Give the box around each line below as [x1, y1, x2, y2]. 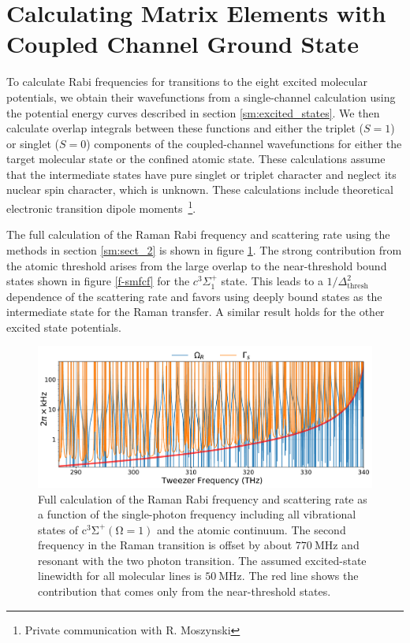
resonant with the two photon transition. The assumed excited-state [38, 552, 367, 568]
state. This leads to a [221, 273, 323, 289]
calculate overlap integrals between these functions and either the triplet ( [6, 120, 364, 136]
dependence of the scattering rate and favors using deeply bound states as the [6, 288, 382, 304]
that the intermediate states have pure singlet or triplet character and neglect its [6, 165, 397, 182]
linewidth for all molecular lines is [38, 567, 202, 584]
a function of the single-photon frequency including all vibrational [38, 506, 356, 522]
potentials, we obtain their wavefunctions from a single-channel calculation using [6, 88, 396, 105]
